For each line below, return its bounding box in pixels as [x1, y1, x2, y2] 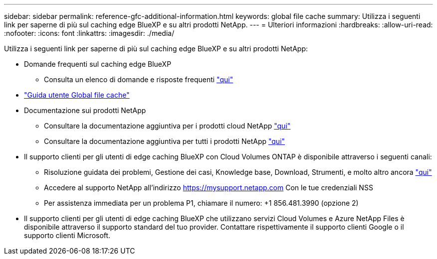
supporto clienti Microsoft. [24, 231, 111, 240]
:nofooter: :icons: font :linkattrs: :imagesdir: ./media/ [4, 29, 175, 37]
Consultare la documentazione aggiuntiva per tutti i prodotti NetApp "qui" [44, 137, 285, 145]
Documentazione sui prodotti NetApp [24, 106, 146, 115]
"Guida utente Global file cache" [24, 91, 130, 99]
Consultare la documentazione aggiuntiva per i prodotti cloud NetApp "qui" [44, 122, 291, 130]
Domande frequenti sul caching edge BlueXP [24, 60, 172, 68]
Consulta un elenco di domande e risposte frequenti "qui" [44, 75, 233, 84]
